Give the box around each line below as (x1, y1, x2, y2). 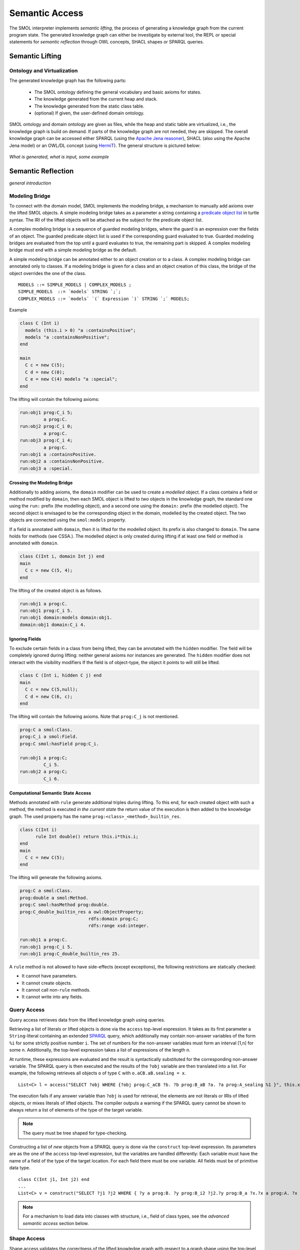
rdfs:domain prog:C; (88, 915, 138, 921)
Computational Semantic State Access (9, 790, 91, 796)
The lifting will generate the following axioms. (9, 874, 102, 880)
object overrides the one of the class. (9, 270, 86, 276)
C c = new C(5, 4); (25, 567, 73, 573)
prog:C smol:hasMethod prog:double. (19, 902, 110, 907)
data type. (9, 1165, 30, 1171)
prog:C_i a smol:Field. (19, 734, 78, 739)
